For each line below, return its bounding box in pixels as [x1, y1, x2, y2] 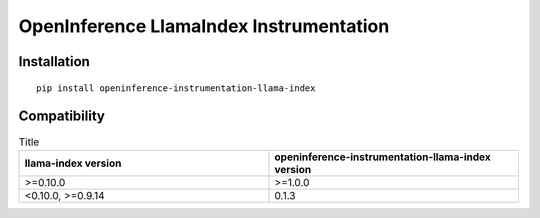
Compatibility [18, 108, 105, 125]
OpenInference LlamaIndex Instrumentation [18, 15, 390, 37]
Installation [18, 53, 90, 70]
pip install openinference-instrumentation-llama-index [36, 82, 316, 94]
